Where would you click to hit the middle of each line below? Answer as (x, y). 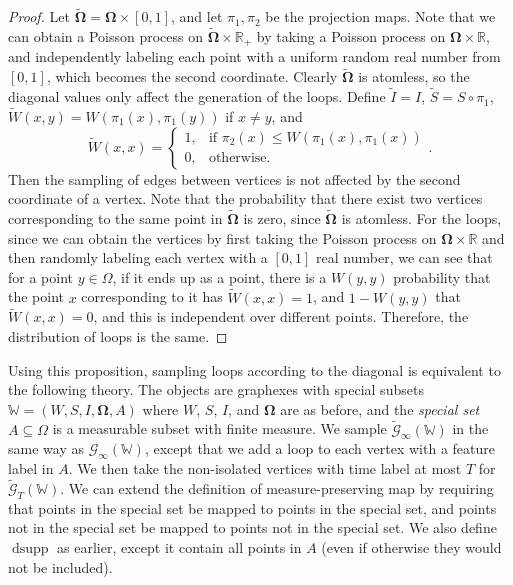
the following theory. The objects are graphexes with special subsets (216, 389)
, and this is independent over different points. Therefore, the (281, 316)
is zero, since (282, 217)
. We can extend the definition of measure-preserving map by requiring (277, 487)
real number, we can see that (404, 257)
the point (36, 296)
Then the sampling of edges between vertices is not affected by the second (234, 178)
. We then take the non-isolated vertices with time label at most (265, 468)
